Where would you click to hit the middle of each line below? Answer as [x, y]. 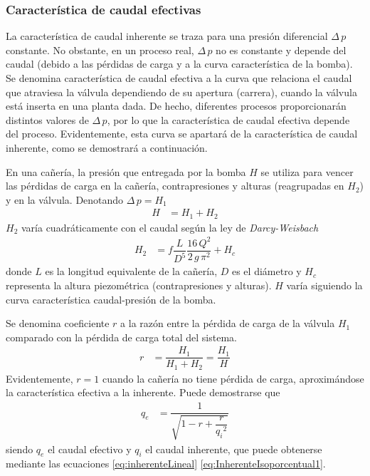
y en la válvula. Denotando [65, 199]
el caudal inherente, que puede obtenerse [234, 449]
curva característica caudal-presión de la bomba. [111, 299]
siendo [20, 449]
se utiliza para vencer [307, 171]
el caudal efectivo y [90, 449]
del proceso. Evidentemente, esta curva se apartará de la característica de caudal [182, 134]
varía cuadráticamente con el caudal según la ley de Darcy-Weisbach [170, 227]
